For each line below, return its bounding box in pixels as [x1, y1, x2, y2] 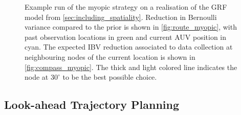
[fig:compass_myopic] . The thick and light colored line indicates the [25, 61, 237, 72]
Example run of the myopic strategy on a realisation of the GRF [25, 2, 227, 12]
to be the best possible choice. [62, 72, 157, 82]
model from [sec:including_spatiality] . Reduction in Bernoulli [25, 11, 217, 22]
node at [25, 72, 49, 82]
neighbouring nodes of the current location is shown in [25, 51, 195, 62]
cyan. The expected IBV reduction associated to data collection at [25, 41, 233, 52]
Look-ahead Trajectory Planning [4, 97, 180, 112]
